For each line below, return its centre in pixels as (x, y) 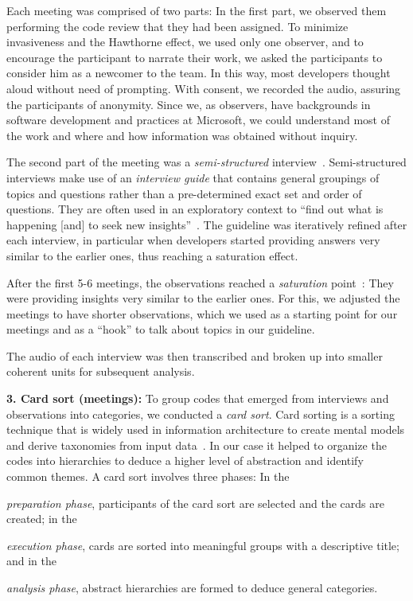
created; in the (42, 519)
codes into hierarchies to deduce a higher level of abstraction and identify (185, 461)
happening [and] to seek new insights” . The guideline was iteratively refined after (207, 224)
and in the (32, 561)
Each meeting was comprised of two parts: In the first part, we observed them (197, 10)
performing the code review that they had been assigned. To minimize (177, 26)
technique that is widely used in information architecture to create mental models (206, 429)
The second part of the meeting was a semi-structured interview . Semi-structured (206, 162)
